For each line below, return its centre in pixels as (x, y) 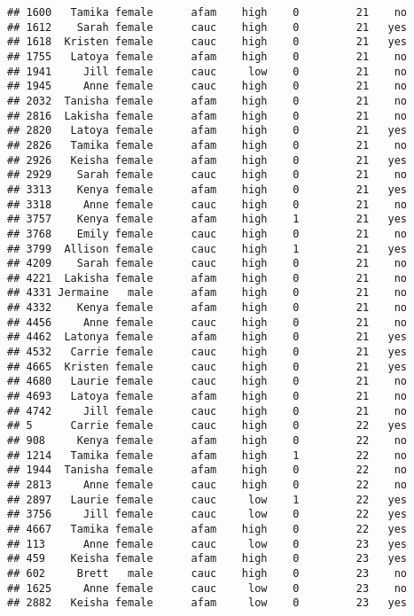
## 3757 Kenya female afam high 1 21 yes (207, 219)
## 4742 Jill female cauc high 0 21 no (207, 411)
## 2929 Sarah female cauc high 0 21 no (207, 175)
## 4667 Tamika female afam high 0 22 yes (207, 529)
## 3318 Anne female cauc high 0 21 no (207, 204)
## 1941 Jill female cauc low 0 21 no (207, 71)
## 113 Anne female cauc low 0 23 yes (207, 544)
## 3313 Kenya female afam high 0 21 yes (207, 189)
